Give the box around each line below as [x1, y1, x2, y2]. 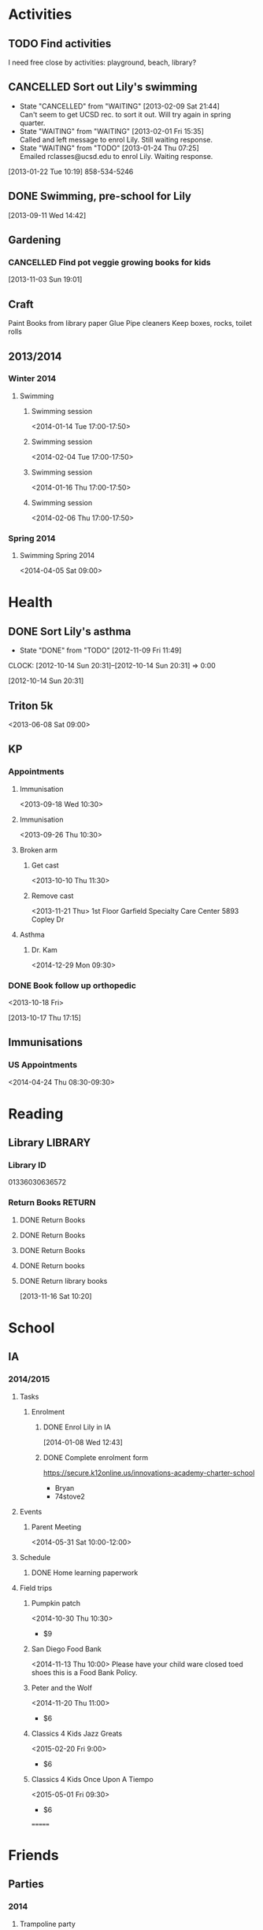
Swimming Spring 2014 [19, 551, 95, 560]
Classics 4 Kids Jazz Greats [31, 1728, 123, 1738]
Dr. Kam [31, 945, 57, 954]
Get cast [31, 860, 59, 870]
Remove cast [31, 891, 74, 900]
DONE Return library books [19, 1276, 108, 1285]
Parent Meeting [31, 1521, 82, 1532]
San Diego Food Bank [31, 1643, 102, 1654]
